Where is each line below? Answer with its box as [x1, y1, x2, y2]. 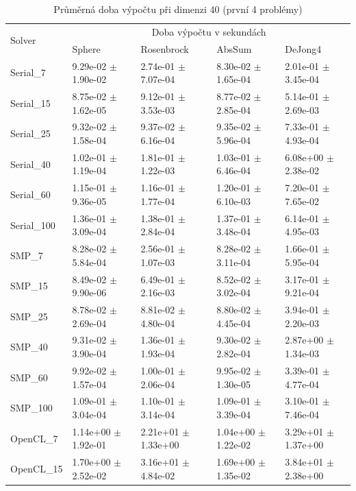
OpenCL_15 [10, 462, 63, 476]
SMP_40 [10, 339, 48, 354]
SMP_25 [10, 309, 48, 323]
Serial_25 [10, 126, 51, 141]
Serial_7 [10, 65, 46, 80]
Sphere [72, 41, 101, 56]
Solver [10, 33, 36, 47]
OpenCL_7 [10, 431, 58, 445]
